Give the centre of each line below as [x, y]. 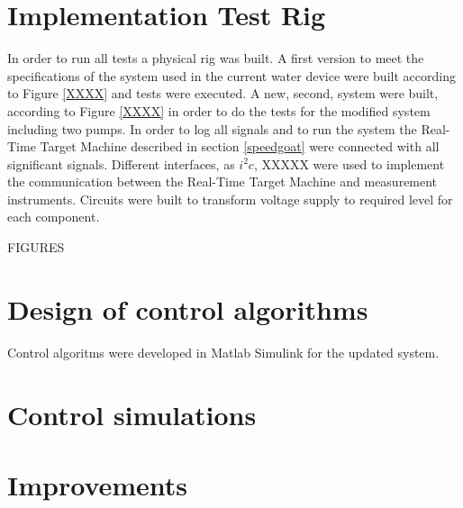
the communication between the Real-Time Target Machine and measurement [222, 181]
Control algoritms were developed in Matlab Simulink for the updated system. [223, 352]
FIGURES [36, 247]
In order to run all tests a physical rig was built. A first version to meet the [216, 58]
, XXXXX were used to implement [349, 163]
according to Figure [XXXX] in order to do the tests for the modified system [219, 110]
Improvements [98, 484]
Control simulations [132, 414]
